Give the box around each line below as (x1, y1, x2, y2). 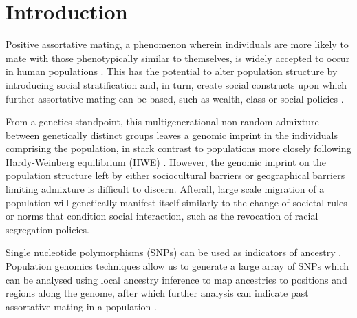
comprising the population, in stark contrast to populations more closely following (6, 141, 351, 156)
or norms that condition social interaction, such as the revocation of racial (6, 209, 318, 223)
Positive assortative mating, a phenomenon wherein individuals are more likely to (6, 37, 349, 52)
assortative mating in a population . (6, 299, 157, 313)
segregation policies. (6, 222, 89, 236)
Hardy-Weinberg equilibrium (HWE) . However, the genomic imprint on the (6, 154, 326, 169)
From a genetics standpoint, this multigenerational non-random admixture (6, 114, 319, 129)
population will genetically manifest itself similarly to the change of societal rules (6, 195, 347, 209)
